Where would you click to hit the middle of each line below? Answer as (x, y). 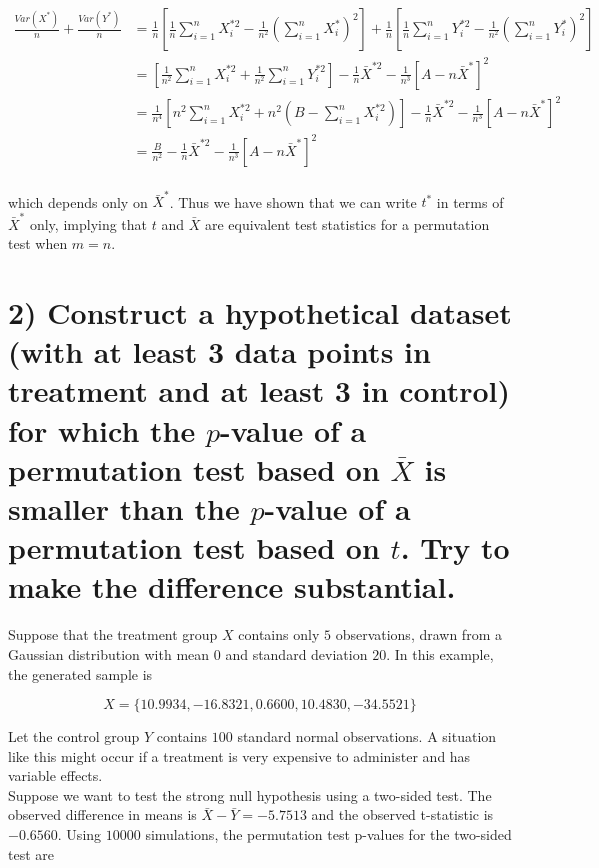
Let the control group (74, 736)
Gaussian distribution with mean (109, 653)
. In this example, (440, 653)
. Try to (455, 547)
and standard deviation (296, 653)
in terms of (470, 201)
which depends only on (78, 201)
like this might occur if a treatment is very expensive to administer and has (239, 755)
